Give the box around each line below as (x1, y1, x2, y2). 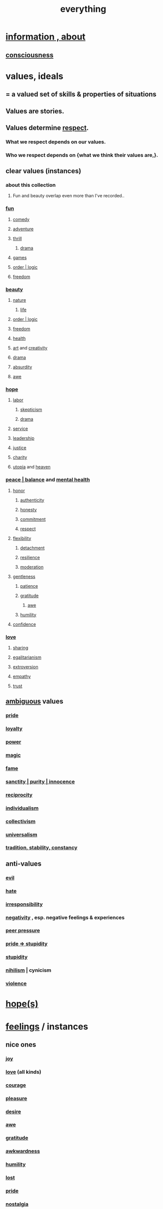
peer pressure (5, 927, 40, 934)
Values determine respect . (5, 123, 89, 132)
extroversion (12, 664, 38, 670)
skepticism (20, 407, 42, 413)
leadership (12, 435, 34, 441)
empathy (12, 673, 31, 679)
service (12, 426, 29, 432)
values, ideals (5, 71, 64, 82)
